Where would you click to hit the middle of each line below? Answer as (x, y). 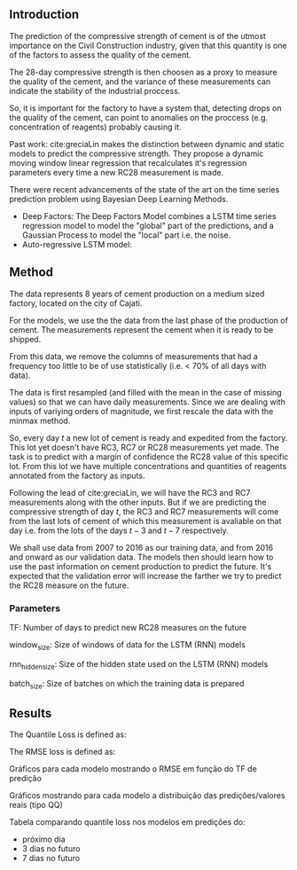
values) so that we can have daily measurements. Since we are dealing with (147, 402)
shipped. (25, 339)
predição (26, 779)
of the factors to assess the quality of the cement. (101, 55)
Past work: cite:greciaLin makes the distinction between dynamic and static (147, 144)
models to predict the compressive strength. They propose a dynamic (137, 153)
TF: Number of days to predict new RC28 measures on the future (128, 627)
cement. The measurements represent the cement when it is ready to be (141, 329)
